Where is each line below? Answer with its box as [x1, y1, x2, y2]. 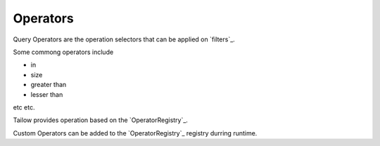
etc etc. [13, 102, 35, 112]
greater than [30, 81, 67, 89]
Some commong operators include [13, 48, 114, 56]
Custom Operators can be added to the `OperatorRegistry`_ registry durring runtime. [13, 128, 258, 137]
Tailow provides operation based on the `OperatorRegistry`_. [13, 116, 188, 124]
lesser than [30, 90, 63, 98]
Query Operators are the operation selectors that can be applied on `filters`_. [13, 35, 235, 44]
